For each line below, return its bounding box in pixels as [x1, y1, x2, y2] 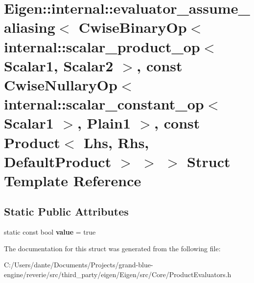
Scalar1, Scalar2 [4, 55, 114, 75]
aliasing [4, 17, 55, 37]
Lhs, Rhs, [83, 132, 149, 152]
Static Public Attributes [4, 204, 129, 219]
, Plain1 [77, 113, 131, 133]
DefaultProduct [4, 151, 112, 171]
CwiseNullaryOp [4, 74, 117, 94]
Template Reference [4, 170, 141, 190]
